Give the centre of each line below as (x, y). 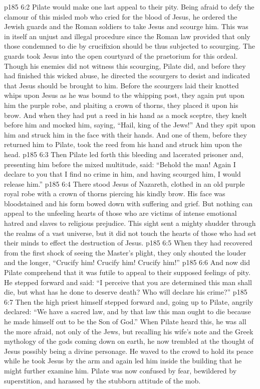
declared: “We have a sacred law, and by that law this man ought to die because (127, 311)
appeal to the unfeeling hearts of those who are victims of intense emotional (120, 213)
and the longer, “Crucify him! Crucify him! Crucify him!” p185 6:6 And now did (127, 262)
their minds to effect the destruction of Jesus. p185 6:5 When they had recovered (128, 243)
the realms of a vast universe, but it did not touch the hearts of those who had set (130, 233)
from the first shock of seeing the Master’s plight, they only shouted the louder (125, 252)
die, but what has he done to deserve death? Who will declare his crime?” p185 (126, 292)
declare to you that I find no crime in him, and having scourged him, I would (122, 174)
